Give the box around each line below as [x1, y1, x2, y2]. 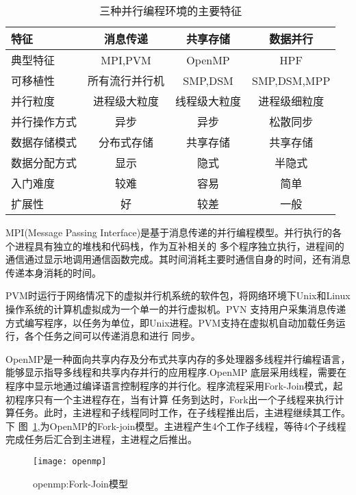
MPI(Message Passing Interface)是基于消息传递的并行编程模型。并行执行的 [5, 225, 333, 239]
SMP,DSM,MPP [252, 72, 331, 88]
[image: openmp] [33, 456, 107, 466]
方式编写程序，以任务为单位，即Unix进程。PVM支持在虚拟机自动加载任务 [5, 315, 336, 329]
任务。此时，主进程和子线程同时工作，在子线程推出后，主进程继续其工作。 [14, 405, 351, 420]
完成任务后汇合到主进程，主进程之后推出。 [5, 432, 197, 446]
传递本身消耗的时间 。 [5, 265, 101, 279]
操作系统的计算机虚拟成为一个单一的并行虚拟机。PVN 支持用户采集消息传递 [5, 301, 346, 316]
